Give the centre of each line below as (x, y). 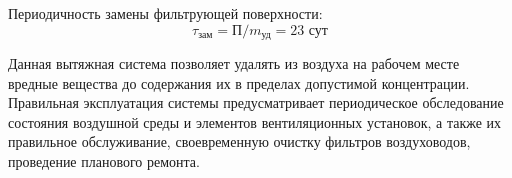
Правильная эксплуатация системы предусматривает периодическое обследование (256, 102)
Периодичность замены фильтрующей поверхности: (165, 13)
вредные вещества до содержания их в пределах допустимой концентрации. (239, 82)
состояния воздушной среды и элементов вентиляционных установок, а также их (255, 121)
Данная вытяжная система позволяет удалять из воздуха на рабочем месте (234, 63)
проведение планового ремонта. (104, 161)
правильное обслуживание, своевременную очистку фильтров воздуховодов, (239, 141)
